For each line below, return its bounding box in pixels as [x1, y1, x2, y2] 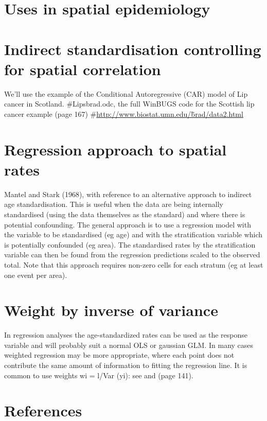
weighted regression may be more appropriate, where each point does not [4, 349, 235, 360]
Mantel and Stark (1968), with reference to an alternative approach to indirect [4, 188, 252, 199]
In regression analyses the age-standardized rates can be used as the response [4, 329, 248, 340]
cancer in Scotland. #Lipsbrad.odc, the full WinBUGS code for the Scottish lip [4, 98, 255, 109]
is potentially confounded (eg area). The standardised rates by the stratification [4, 239, 256, 250]
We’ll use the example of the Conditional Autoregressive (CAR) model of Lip [4, 88, 248, 99]
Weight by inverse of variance [4, 300, 218, 321]
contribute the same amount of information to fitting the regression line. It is [4, 360, 247, 371]
